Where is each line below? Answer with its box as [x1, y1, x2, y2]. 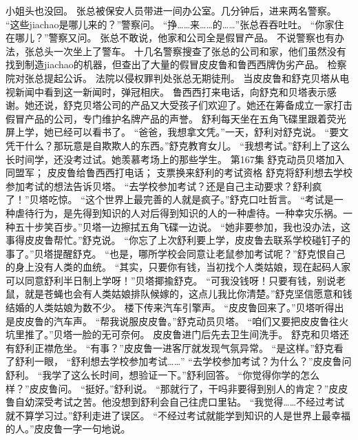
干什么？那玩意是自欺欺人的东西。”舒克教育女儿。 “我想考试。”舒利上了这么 [14, 138, 350, 152]
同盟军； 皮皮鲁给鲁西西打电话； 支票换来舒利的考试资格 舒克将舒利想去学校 [6, 165, 352, 180]
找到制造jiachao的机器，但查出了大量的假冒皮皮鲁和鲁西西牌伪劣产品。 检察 [6, 57, 347, 72]
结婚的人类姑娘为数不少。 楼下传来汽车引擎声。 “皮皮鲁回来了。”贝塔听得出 [6, 300, 344, 315]
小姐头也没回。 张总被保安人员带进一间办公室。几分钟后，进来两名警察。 [6, 3, 337, 17]
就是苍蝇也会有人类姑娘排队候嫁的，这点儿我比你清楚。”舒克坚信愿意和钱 [24, 286, 352, 301]
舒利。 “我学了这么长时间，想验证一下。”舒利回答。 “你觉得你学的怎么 [6, 368, 320, 382]
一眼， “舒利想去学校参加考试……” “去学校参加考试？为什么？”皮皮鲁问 [34, 354, 352, 368]
